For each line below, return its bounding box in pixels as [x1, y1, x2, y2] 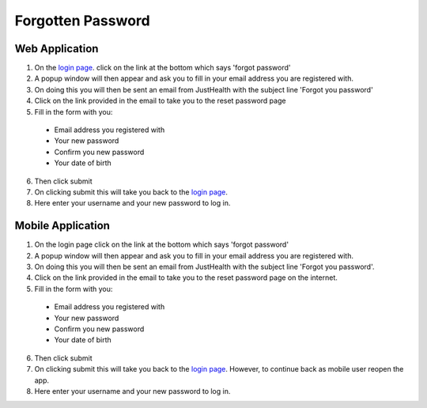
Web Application [14, 42, 99, 55]
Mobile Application [14, 219, 111, 232]
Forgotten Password [14, 12, 150, 29]
